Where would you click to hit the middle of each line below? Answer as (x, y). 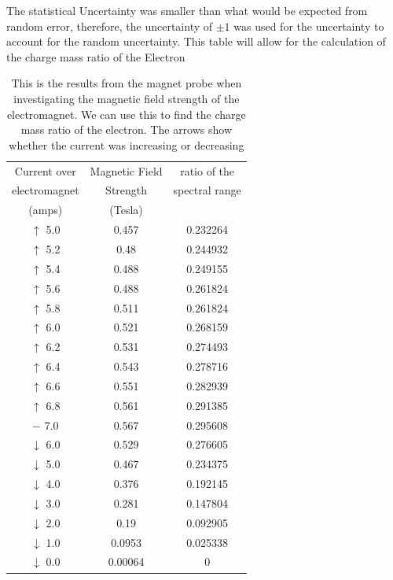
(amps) (46, 210)
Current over (45, 170)
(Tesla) (126, 210)
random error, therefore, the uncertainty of (110, 26)
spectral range (207, 190)
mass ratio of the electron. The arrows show (127, 129)
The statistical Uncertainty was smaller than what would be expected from (187, 10)
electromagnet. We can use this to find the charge (126, 114)
